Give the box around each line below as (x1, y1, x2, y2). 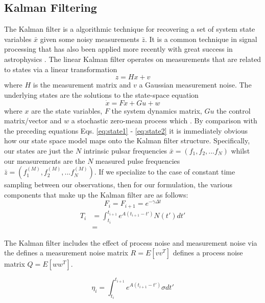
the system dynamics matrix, (111, 105, 202, 116)
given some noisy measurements (40, 33, 139, 44)
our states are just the (4, 145, 74, 156)
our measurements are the (4, 155, 85, 166)
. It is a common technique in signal (144, 33, 257, 44)
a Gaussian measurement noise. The (139, 79, 252, 90)
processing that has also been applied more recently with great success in (4, 44, 233, 54)
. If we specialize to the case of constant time (94, 166, 235, 177)
